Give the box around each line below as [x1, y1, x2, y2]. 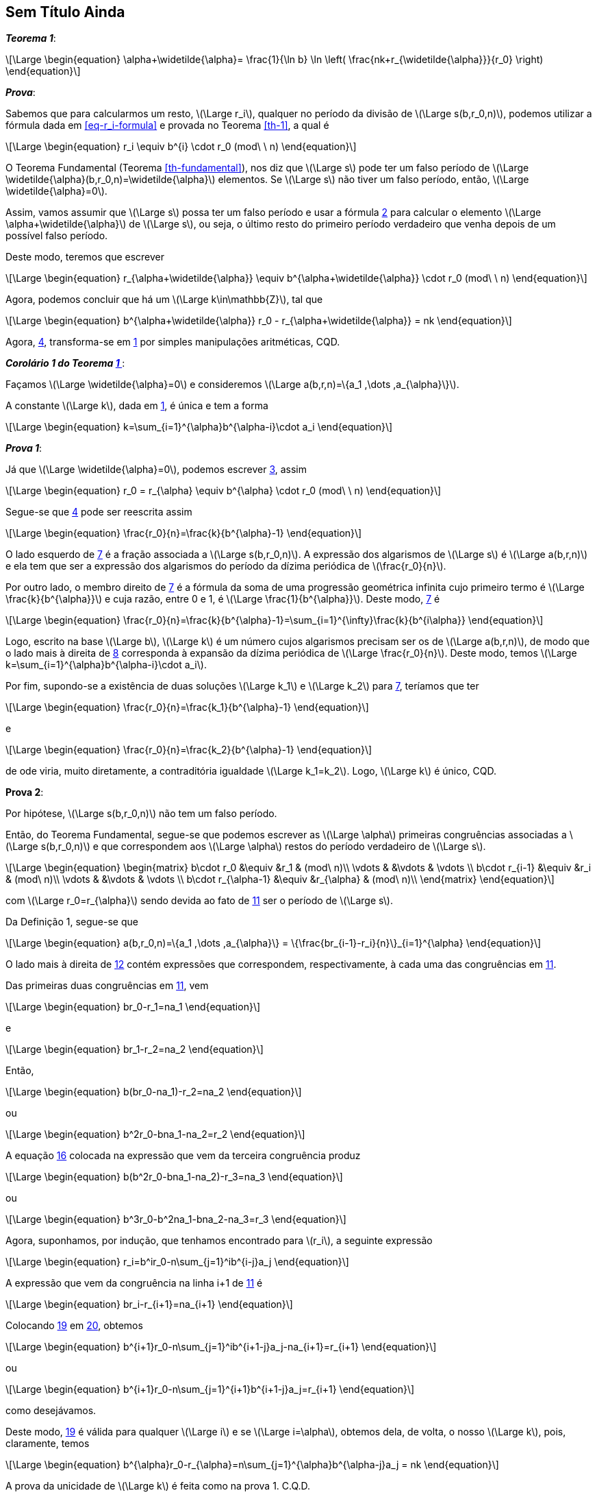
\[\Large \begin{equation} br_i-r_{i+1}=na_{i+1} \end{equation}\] [5, 1298, 293, 1311]
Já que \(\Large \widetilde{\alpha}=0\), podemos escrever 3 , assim [5, 463, 307, 476]
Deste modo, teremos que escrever [5, 251, 165, 263]
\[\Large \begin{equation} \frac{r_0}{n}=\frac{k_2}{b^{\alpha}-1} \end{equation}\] [5, 744, 372, 756]
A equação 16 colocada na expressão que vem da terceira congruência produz [5, 1150, 361, 1162]
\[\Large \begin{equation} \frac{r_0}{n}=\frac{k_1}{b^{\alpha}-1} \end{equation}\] [5, 701, 369, 714]
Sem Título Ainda [5, 3, 125, 21]
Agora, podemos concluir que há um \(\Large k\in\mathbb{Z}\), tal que [5, 293, 323, 306]
